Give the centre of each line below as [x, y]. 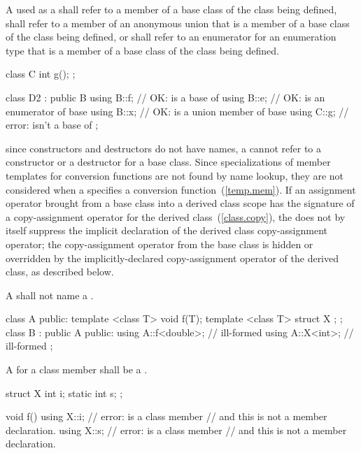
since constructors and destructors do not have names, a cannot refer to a [163, 148]
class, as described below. [60, 272]
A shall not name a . [50, 295]
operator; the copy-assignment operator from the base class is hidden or [160, 244]
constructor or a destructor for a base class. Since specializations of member [168, 162]
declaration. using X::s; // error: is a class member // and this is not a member [176, 430]
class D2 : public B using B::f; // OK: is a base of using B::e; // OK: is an [165, 97]
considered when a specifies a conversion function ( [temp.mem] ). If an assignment [181, 189]
